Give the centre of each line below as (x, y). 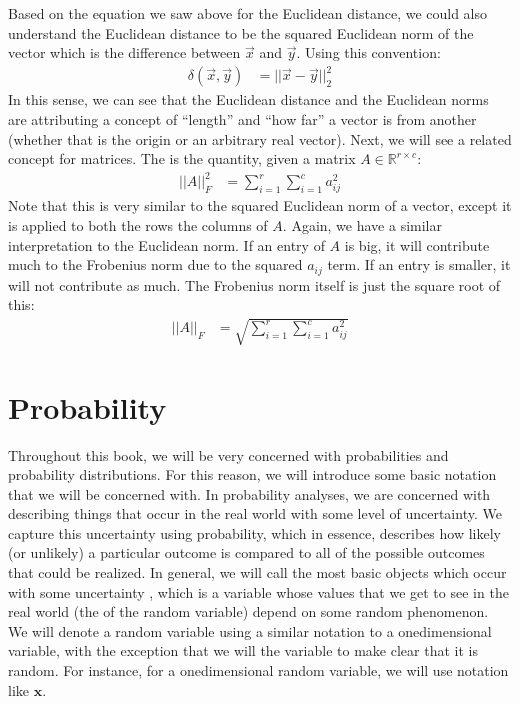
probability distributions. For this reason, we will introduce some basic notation (252, 474)
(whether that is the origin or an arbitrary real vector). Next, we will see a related (260, 138)
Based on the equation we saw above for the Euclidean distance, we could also (248, 13)
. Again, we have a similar (362, 224)
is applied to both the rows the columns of (138, 224)
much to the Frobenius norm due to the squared (155, 264)
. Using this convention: (368, 52)
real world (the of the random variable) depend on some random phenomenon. (248, 611)
